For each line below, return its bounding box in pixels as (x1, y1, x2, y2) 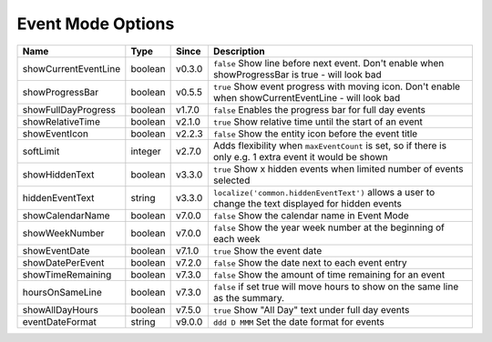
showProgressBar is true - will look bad (212, 68, 382, 81)
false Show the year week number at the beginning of (212, 221, 446, 234)
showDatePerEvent (22, 256, 105, 268)
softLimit (22, 145, 60, 157)
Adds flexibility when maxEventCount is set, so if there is (212, 139, 446, 152)
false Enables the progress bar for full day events (212, 103, 425, 116)
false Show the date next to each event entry (212, 256, 407, 268)
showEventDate (22, 244, 90, 256)
